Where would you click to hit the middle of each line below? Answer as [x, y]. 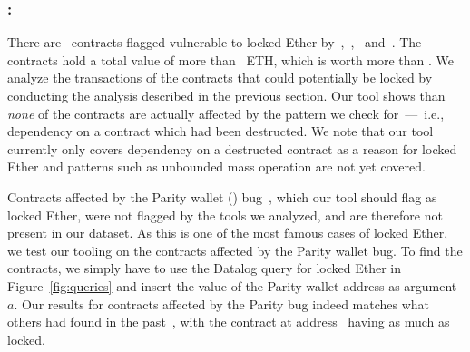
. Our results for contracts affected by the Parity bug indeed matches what [222, 303]
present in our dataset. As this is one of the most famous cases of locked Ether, [228, 233]
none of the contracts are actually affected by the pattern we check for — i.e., [226, 113]
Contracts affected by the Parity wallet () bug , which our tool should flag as [222, 196]
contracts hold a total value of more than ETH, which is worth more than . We [231, 59]
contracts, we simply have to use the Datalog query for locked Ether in [204, 268]
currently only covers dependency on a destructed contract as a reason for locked [232, 148]
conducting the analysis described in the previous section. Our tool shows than [226, 95]
